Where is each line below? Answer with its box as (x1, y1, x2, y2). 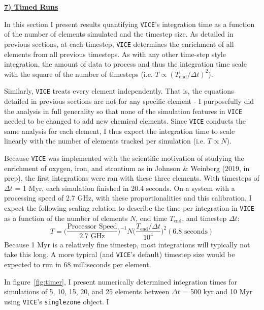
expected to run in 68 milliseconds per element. (4, 259, 151, 269)
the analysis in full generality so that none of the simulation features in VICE (4, 105, 242, 116)
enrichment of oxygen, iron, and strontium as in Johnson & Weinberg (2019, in (4, 162, 250, 173)
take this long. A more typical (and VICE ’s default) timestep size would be (4, 249, 235, 260)
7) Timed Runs (4, 2, 58, 12)
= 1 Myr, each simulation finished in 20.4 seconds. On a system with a (15, 182, 235, 193)
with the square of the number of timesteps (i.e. (4, 68, 153, 79)
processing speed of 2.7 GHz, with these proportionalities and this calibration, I (4, 192, 252, 203)
